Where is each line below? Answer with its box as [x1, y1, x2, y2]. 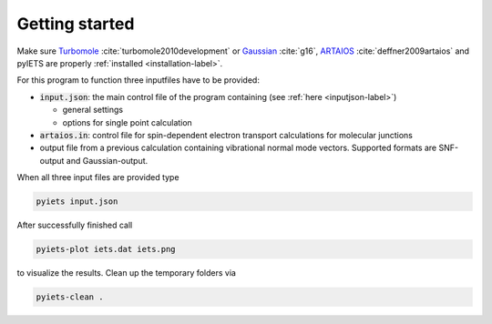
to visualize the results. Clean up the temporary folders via [16, 268, 237, 278]
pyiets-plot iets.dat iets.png [36, 244, 177, 255]
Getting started [16, 14, 135, 34]
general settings [62, 105, 123, 116]
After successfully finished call [16, 219, 133, 231]
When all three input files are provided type [16, 172, 179, 183]
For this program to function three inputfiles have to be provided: [16, 75, 260, 86]
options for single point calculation [62, 116, 193, 127]
